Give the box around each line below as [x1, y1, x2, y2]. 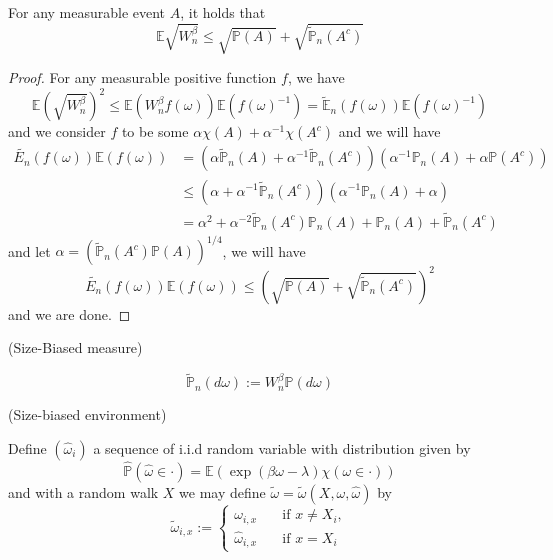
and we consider [8, 121, 106, 142]
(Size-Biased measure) [8, 337, 143, 358]
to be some [121, 121, 189, 142]
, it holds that [180, 2, 266, 22]
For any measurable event [8, 2, 166, 22]
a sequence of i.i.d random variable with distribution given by [93, 437, 471, 458]
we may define [179, 481, 266, 502]
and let [8, 240, 51, 261]
